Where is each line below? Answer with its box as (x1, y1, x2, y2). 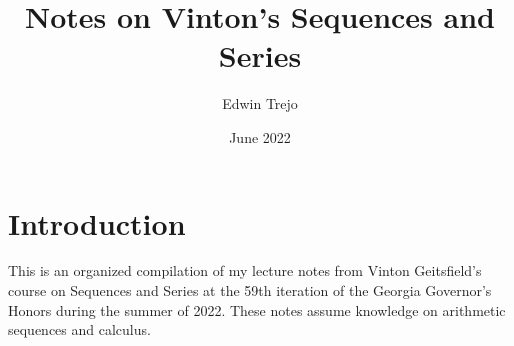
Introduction (8, 202, 186, 243)
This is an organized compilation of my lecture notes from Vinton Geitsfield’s (8, 260, 482, 281)
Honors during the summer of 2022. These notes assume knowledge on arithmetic (8, 299, 506, 320)
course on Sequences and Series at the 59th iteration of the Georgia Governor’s (8, 280, 492, 301)
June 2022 (229, 126, 291, 147)
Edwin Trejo (222, 93, 298, 114)
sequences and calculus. (8, 319, 151, 340)
